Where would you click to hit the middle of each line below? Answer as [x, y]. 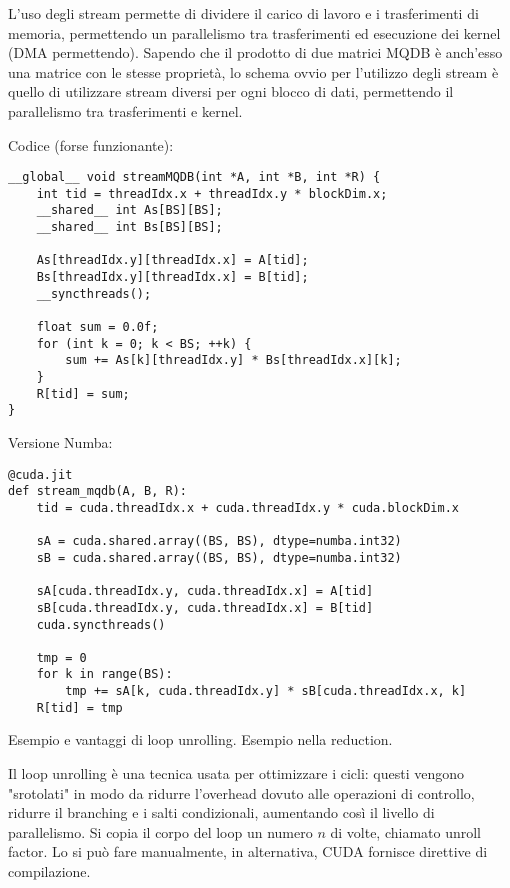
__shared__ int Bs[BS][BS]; [129, 227]
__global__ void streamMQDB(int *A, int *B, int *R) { [194, 177]
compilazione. [49, 871]
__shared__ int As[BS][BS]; [129, 210]
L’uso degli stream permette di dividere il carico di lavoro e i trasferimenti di [243, 13]
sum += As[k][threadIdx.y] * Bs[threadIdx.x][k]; [233, 360]
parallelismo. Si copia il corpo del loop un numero [160, 831]
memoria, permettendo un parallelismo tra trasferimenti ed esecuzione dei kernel [254, 32]
